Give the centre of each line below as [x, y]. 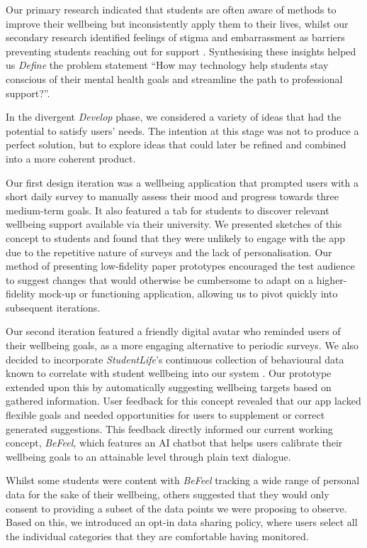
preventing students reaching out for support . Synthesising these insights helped [181, 51]
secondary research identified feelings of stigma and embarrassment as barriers [175, 37]
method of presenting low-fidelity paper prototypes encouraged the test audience [180, 266]
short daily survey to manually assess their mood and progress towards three [172, 196]
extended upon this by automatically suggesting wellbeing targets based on [169, 387]
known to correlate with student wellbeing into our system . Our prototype [169, 373]
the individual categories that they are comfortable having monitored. [157, 536]
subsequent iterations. [53, 307]
